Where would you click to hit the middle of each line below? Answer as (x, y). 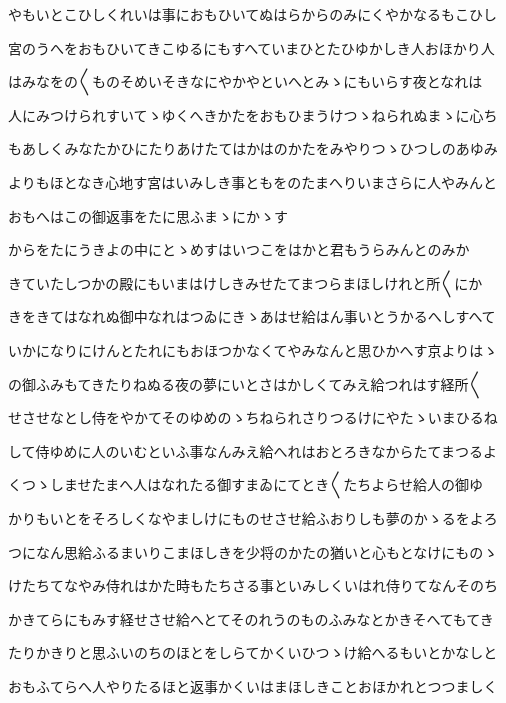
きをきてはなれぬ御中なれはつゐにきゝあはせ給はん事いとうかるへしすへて (252, 316)
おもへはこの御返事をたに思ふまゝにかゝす (148, 215)
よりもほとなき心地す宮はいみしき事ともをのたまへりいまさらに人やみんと (252, 181)
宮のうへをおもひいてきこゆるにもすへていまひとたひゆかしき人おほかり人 (251, 47)
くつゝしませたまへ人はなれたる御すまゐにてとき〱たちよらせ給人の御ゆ (245, 484)
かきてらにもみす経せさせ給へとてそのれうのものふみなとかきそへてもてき (251, 618)
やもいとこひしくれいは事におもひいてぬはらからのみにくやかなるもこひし (253, 14)
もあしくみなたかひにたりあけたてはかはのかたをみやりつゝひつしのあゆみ (253, 148)
